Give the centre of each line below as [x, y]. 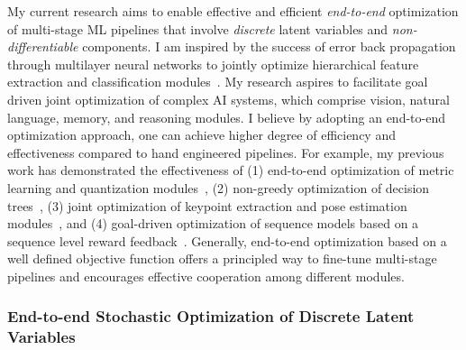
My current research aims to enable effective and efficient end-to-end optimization [233, 11]
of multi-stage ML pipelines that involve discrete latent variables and [198, 28]
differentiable [43, 46]
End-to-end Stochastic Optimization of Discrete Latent [211, 316]
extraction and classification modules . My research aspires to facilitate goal [218, 82]
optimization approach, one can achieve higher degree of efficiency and [201, 135]
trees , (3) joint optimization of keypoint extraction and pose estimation [207, 205]
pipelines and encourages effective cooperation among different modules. [206, 276]
